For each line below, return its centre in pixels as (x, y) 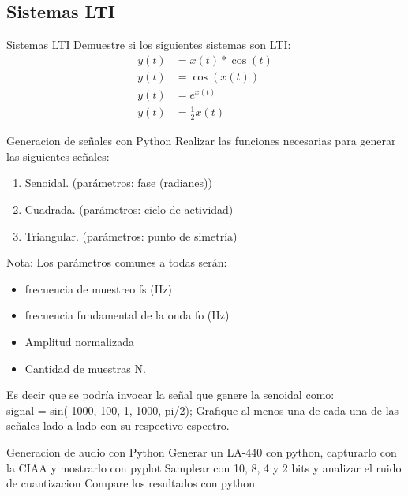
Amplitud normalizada (79, 342)
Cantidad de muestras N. (85, 368)
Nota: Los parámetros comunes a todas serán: (117, 262)
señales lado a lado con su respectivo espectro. (118, 425)
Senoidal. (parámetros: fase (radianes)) (118, 183)
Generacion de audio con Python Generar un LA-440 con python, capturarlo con (202, 452)
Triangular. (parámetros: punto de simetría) (131, 235)
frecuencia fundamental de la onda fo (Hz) (127, 315)
